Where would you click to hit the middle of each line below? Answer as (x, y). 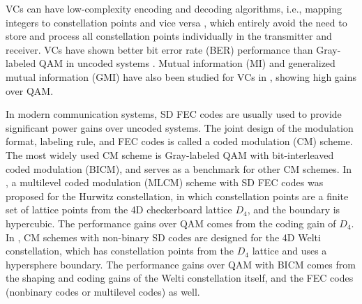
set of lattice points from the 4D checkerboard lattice (119, 210)
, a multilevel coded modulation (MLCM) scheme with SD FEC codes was (165, 182)
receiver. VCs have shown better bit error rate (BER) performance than (159, 49)
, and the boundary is (294, 210)
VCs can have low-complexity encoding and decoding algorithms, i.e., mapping (174, 8)
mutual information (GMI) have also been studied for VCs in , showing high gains (181, 76)
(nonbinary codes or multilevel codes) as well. (103, 291)
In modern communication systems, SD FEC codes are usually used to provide (174, 114)
